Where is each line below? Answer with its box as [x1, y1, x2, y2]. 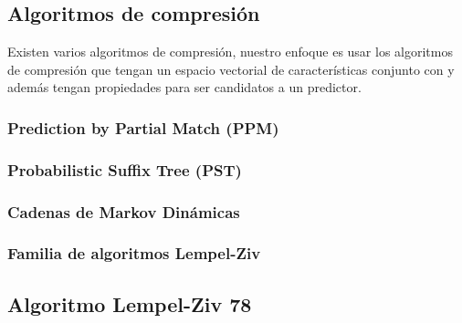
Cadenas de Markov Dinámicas [7, 200, 240, 223]
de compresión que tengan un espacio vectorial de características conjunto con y [7, 59, 455, 78]
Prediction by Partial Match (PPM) [7, 116, 279, 139]
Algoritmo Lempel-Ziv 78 [7, 289, 252, 318]
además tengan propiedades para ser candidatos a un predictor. [7, 78, 362, 97]
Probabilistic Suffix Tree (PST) [7, 158, 242, 181]
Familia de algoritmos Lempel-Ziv [7, 242, 261, 265]
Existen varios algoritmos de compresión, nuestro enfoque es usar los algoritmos [7, 42, 453, 61]
